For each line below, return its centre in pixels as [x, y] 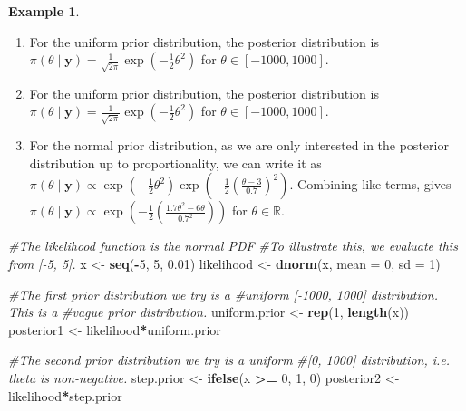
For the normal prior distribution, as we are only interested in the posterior [239, 145]
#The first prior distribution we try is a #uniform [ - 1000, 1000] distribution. [223, 294]
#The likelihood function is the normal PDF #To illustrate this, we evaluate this [233, 246]
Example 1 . [44, 11]
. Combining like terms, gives [370, 184]
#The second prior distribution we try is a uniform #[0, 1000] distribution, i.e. [229, 360]
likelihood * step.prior [65, 395]
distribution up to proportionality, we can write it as [175, 162]
